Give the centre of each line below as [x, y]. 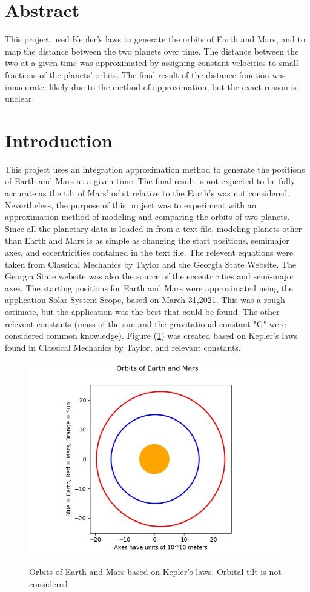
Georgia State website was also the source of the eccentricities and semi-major [150, 276]
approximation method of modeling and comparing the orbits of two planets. [147, 217]
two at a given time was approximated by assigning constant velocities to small [152, 63]
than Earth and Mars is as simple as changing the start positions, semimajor [147, 240]
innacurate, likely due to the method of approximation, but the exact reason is [151, 86]
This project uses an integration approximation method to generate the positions [155, 169]
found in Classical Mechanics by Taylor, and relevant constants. [123, 347]
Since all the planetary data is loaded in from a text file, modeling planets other [153, 228]
